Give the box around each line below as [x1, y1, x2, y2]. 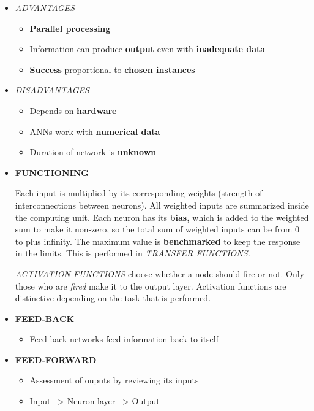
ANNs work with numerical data [29, 125, 160, 137]
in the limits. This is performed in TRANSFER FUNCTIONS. [15, 247, 250, 259]
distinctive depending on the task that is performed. [15, 291, 211, 304]
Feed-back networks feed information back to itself [29, 332, 219, 345]
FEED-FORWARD [15, 353, 97, 366]
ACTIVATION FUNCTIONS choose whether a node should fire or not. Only [15, 267, 304, 280]
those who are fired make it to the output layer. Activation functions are [15, 279, 286, 292]
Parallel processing [29, 21, 111, 34]
